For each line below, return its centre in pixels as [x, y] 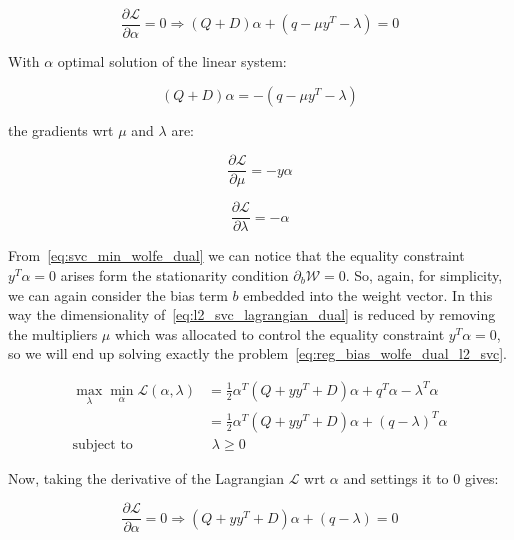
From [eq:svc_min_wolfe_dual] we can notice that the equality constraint [236, 255]
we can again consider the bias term [118, 294]
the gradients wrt [61, 129]
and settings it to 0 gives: [421, 477]
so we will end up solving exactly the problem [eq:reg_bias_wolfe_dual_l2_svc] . [257, 353]
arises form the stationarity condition [174, 274]
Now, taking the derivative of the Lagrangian [146, 477]
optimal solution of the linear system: [172, 61]
